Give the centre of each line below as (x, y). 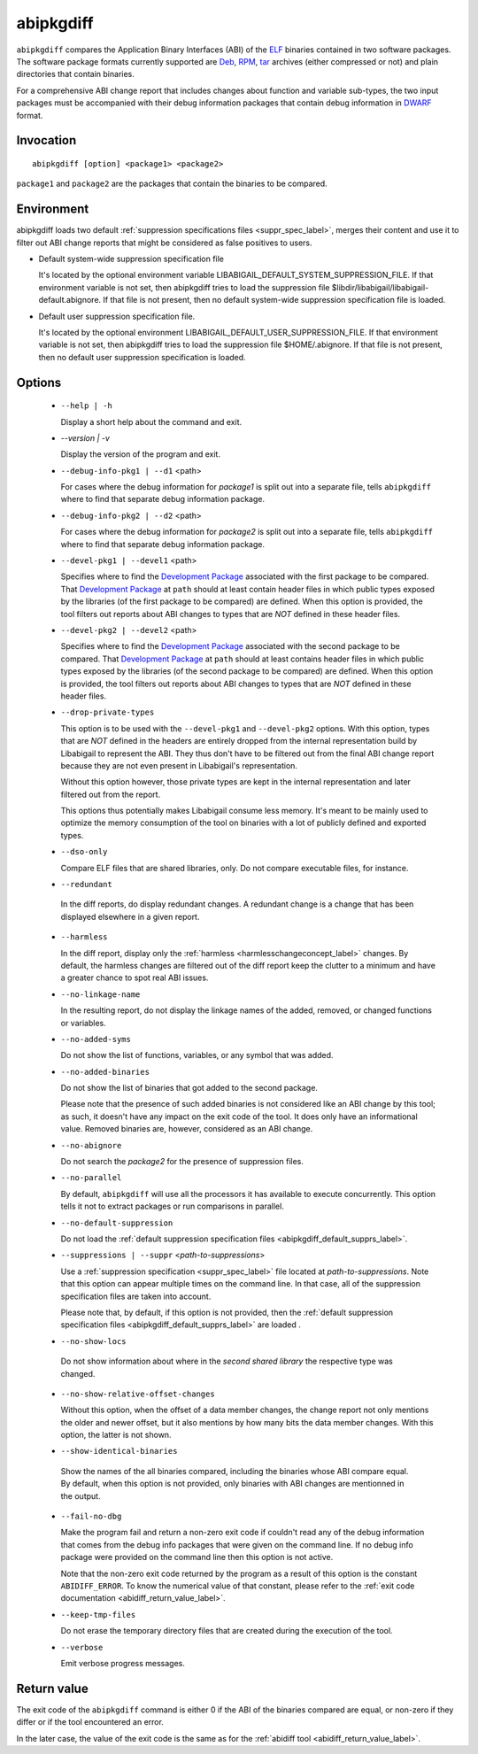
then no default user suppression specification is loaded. (143, 357)
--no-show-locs (94, 1341)
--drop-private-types (108, 712)
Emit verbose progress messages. (123, 1663)
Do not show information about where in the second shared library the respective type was (227, 1361)
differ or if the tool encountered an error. (90, 1722)
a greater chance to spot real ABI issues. (135, 977)
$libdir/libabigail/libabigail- (380, 287)
